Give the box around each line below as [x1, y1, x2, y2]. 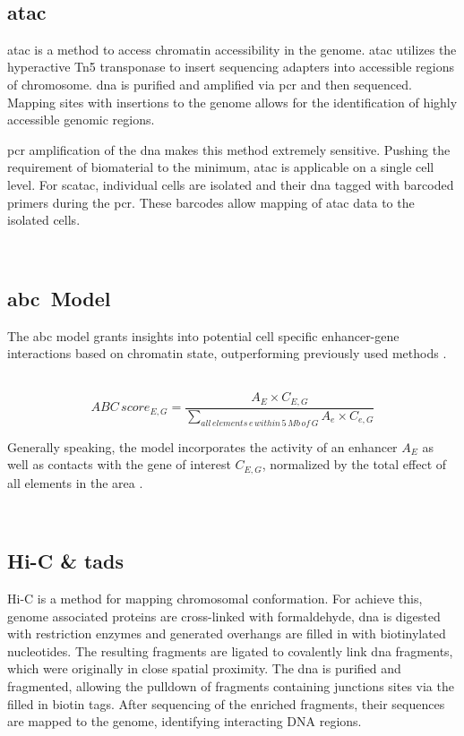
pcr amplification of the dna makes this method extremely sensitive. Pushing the [7, 140, 451, 158]
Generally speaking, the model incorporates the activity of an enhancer [7, 437, 398, 456]
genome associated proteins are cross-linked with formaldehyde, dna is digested [7, 606, 441, 625]
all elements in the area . [7, 473, 143, 492]
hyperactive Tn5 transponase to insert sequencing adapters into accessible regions [7, 57, 454, 76]
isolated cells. [7, 210, 81, 229]
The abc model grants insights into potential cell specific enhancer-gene [7, 326, 400, 345]
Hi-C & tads [7, 547, 125, 575]
